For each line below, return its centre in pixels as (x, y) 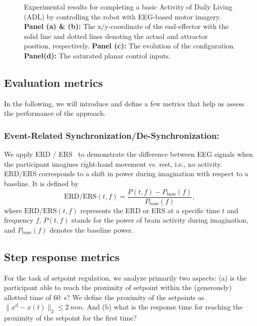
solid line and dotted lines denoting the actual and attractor (116, 36)
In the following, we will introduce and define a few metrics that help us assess (124, 103)
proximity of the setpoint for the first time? (70, 318)
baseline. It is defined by (41, 183)
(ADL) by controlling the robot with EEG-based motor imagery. (123, 16)
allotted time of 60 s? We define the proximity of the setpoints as (104, 297)
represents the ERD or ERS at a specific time (150, 210)
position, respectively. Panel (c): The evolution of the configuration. (130, 46)
